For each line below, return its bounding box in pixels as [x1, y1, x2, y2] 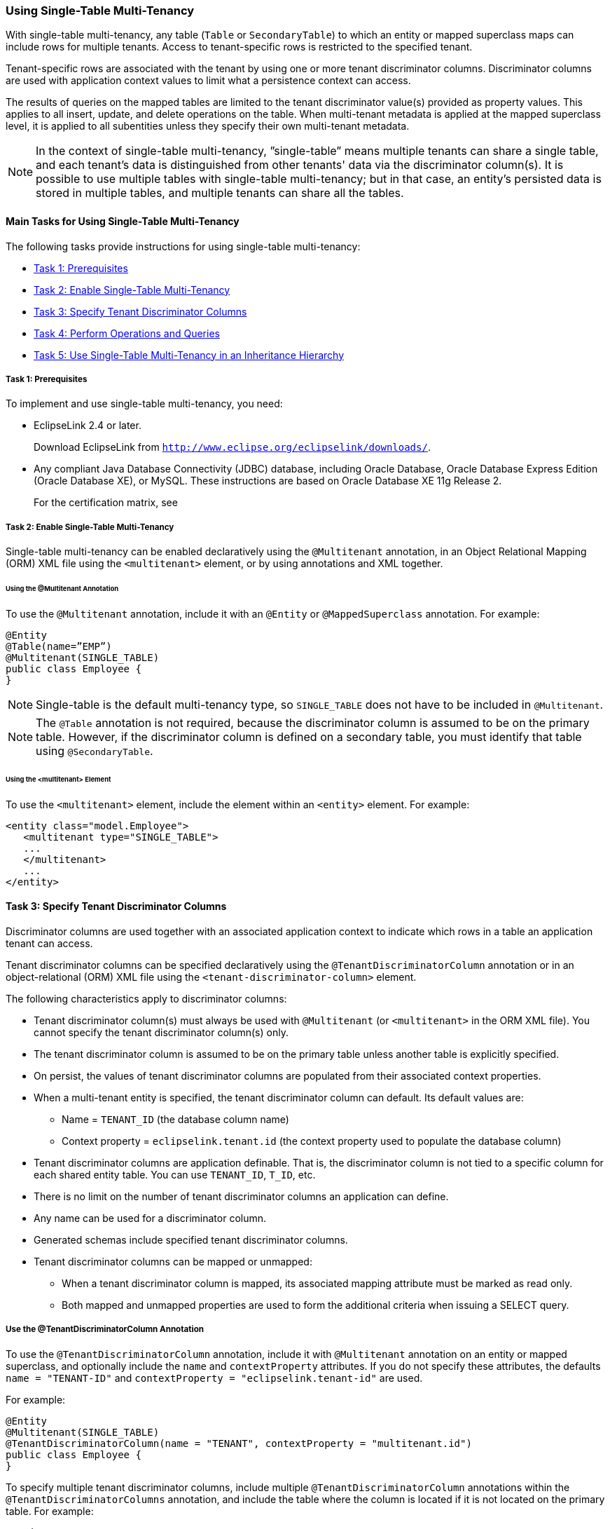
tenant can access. [6, 937, 93, 949]
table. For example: [6, 1504, 94, 1517]
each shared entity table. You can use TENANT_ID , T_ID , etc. [34, 1168, 316, 1181]
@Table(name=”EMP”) [6, 640, 112, 652]
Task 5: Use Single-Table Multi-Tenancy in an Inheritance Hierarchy [34, 348, 345, 361]
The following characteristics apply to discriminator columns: [6, 992, 287, 1005]
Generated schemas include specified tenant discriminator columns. [34, 1233, 348, 1246]
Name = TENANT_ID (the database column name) [62, 1113, 289, 1125]
